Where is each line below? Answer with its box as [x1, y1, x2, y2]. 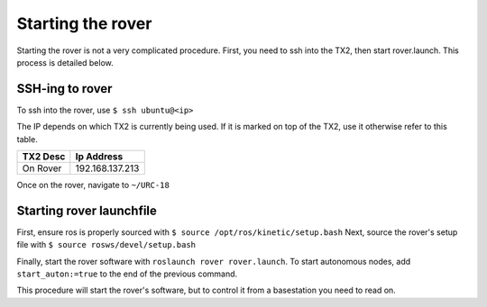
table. [16, 133, 38, 144]
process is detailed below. [16, 57, 115, 68]
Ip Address [75, 150, 124, 163]
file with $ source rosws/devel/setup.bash [16, 239, 197, 250]
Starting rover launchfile [16, 203, 158, 218]
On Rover [22, 162, 62, 175]
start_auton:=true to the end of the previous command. [16, 268, 238, 279]
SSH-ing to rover [16, 81, 113, 96]
